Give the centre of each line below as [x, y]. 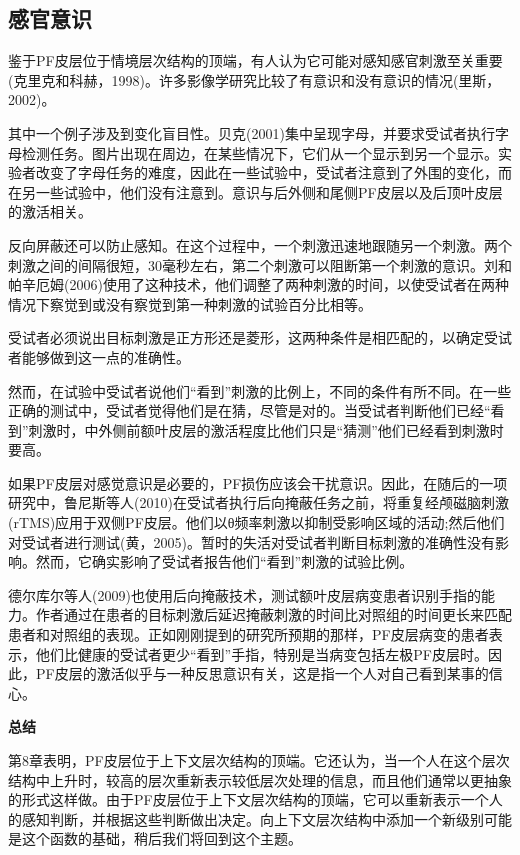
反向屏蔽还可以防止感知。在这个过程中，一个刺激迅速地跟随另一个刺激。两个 [260, 244]
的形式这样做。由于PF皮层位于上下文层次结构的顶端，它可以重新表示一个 [248, 799]
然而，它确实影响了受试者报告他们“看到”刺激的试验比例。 [224, 561]
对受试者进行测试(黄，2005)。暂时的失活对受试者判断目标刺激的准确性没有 [251, 541]
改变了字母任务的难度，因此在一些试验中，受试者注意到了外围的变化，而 [273, 172]
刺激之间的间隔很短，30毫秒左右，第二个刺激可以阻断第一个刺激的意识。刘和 [260, 264]
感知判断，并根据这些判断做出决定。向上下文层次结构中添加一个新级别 [252, 818]
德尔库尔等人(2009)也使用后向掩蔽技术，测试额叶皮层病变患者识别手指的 [244, 594]
